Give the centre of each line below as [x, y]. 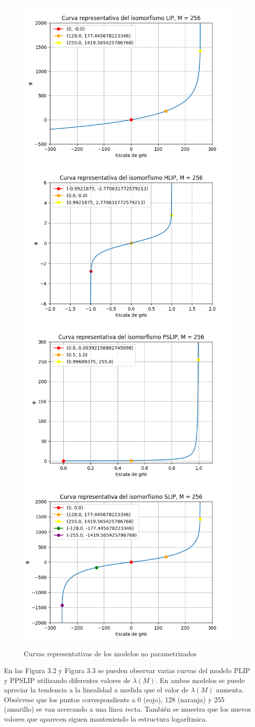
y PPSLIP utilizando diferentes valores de [67, 680]
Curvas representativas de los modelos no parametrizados [110, 654]
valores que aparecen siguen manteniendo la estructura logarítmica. [106, 718]
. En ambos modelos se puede [200, 680]
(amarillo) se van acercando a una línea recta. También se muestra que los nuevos [127, 709]
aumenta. [230, 690]
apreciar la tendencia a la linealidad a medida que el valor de [96, 690]
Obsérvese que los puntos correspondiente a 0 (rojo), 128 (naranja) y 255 [114, 699]
